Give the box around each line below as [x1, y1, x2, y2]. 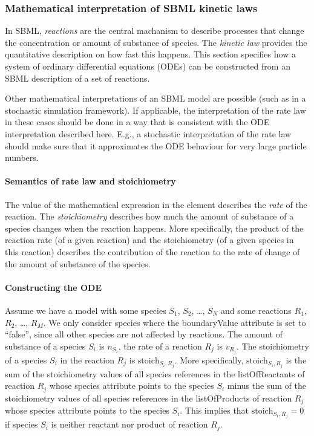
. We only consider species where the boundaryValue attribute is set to [43, 316, 306, 328]
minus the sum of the [227, 379, 306, 392]
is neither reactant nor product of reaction [51, 418, 208, 431]
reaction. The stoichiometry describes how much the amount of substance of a [5, 210, 294, 223]
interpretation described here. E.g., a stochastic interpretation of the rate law [5, 127, 292, 140]
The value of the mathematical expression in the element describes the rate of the [5, 198, 307, 210]
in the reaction [60, 353, 114, 366]
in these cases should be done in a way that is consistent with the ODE [5, 116, 270, 128]
